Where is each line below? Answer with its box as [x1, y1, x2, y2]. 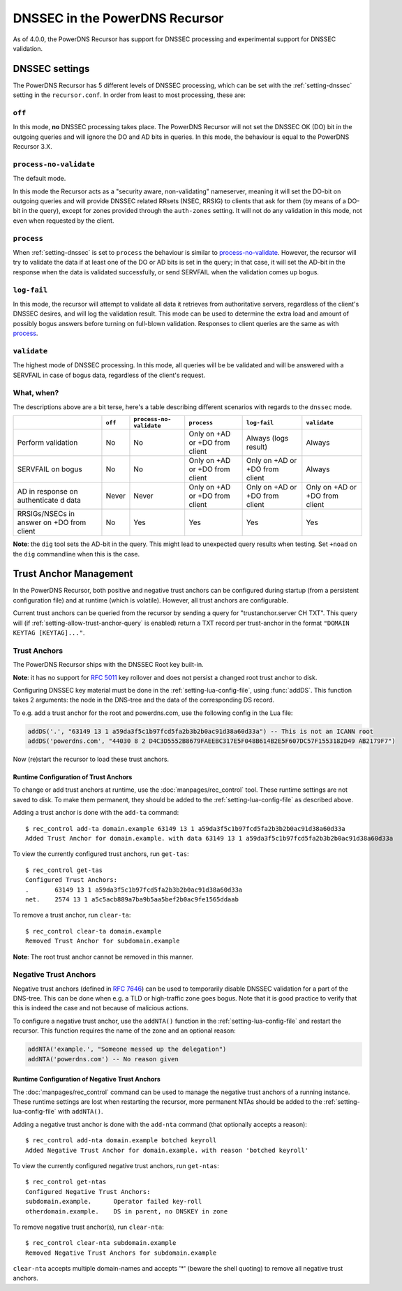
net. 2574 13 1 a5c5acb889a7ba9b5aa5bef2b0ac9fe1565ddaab [25, 895, 239, 903]
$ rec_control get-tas [25, 866, 103, 874]
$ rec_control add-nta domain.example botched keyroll [25, 1137, 217, 1144]
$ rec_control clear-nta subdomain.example [25, 1239, 177, 1247]
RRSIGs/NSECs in [17, 509, 75, 519]
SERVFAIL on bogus [17, 464, 83, 474]
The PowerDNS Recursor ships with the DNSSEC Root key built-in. [13, 661, 204, 669]
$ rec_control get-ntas [25, 1178, 107, 1186]
